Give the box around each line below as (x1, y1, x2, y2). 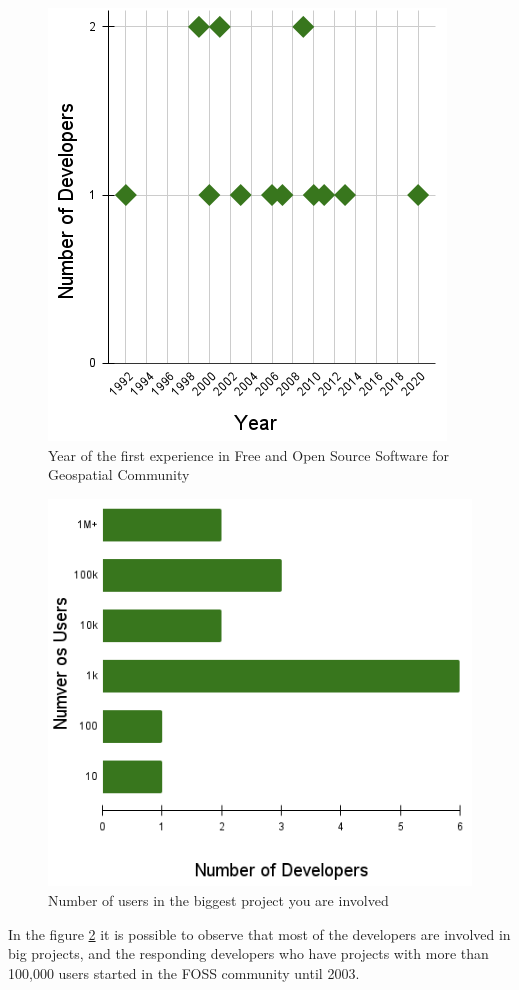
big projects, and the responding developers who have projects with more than (8, 943, 489, 964)
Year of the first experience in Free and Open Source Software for (48, 444, 450, 465)
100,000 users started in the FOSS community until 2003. (8, 962, 360, 983)
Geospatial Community (48, 464, 190, 485)
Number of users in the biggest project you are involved (48, 890, 389, 911)
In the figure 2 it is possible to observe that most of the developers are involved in (8, 923, 511, 944)
